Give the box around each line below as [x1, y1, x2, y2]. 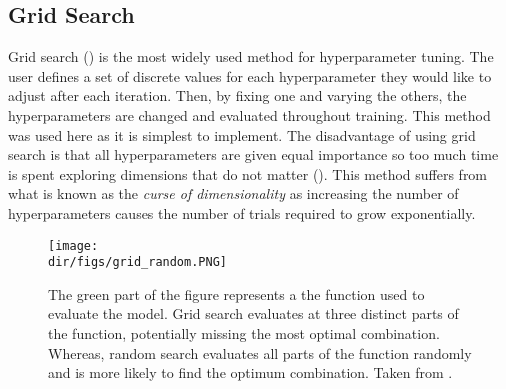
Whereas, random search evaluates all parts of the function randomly [48, 342, 472, 363]
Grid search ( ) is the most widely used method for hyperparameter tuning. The [8, 46, 494, 67]
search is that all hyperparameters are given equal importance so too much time [8, 144, 499, 165]
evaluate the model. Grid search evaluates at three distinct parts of [48, 303, 459, 324]
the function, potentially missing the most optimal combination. [48, 323, 440, 344]
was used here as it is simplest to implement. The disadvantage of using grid [8, 124, 476, 145]
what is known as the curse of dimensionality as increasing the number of [8, 183, 459, 204]
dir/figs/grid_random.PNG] [48, 255, 227, 270]
